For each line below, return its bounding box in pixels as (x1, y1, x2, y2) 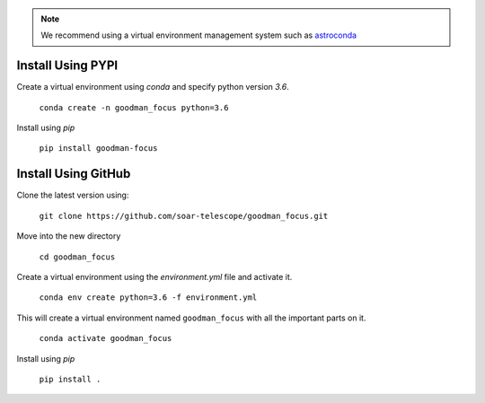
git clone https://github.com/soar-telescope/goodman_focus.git (39, 211, 329, 221)
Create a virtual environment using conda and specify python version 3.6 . (16, 82, 289, 92)
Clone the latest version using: (16, 189, 129, 201)
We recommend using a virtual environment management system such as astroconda (40, 30, 357, 40)
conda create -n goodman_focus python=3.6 (39, 102, 229, 112)
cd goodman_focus (39, 251, 116, 262)
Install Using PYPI (16, 58, 119, 74)
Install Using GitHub (16, 166, 131, 181)
